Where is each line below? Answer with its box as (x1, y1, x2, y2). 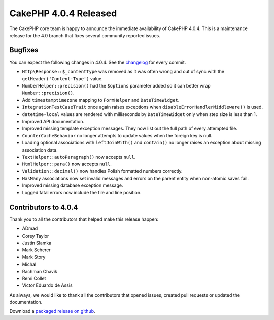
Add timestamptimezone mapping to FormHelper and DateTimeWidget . (22, 97, 180, 103)
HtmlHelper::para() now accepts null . (22, 161, 112, 167)
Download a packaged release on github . (9, 308, 96, 314)
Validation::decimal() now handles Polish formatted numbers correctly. (22, 168, 183, 174)
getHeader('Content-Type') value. (22, 75, 104, 81)
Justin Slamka (22, 240, 52, 246)
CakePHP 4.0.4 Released (9, 8, 117, 19)
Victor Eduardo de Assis (22, 282, 73, 288)
